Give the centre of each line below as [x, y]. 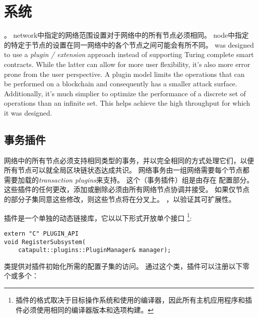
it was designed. [28, 112]
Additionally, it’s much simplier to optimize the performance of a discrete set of [125, 93]
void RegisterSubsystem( [45, 242]
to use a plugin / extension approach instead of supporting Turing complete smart [129, 54]
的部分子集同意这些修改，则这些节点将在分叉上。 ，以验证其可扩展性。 [120, 199]
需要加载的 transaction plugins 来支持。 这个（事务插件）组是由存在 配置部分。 [129, 179]
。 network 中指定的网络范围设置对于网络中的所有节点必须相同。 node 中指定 [127, 35]
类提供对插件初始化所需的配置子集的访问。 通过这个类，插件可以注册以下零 [127, 266]
